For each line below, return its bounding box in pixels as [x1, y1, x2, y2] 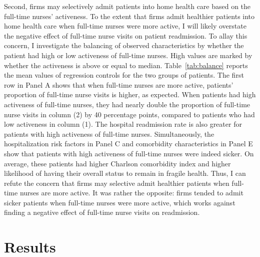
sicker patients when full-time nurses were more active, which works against [4, 197, 235, 207]
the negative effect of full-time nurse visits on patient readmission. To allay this [4, 30, 247, 41]
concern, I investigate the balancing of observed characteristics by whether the [4, 40, 244, 51]
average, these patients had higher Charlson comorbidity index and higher [4, 158, 231, 168]
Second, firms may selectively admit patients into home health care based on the [4, 1, 251, 11]
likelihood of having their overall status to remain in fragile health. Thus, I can [4, 168, 246, 178]
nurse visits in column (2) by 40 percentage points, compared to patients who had [4, 109, 255, 119]
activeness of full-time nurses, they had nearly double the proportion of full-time [4, 99, 250, 109]
